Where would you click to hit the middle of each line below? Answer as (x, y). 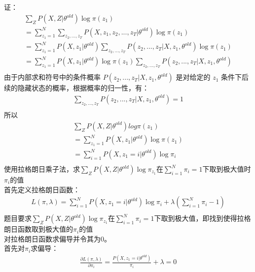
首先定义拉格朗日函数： (42, 189)
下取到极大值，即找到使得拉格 (202, 218)
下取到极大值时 (227, 169)
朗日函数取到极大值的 (38, 229)
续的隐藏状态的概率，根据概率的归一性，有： (76, 88)
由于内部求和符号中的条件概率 (52, 77)
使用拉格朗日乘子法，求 (42, 169)
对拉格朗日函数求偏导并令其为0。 (57, 238)
